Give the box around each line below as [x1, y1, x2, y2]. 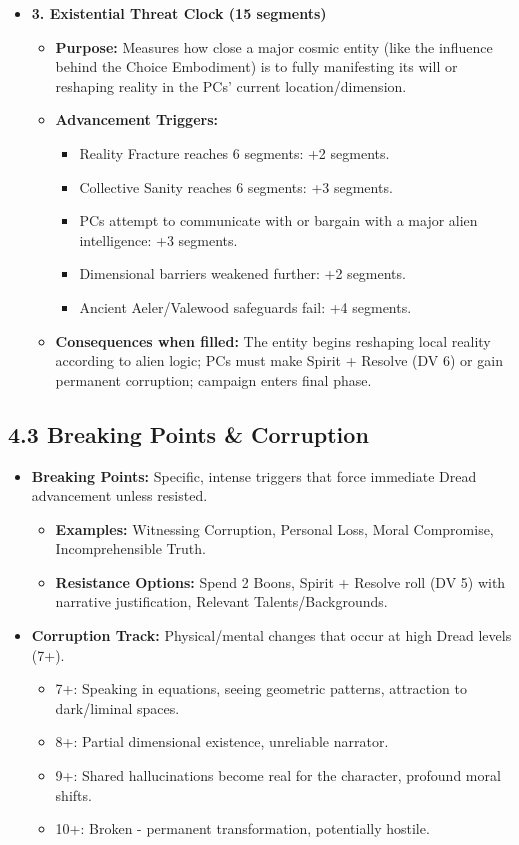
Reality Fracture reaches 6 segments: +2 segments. [79, 142, 390, 163]
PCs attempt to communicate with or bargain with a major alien [79, 210, 478, 231]
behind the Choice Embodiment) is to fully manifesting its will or [55, 56, 458, 77]
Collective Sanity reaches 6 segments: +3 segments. [79, 176, 393, 197]
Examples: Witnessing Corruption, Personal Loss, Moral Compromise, [55, 518, 494, 539]
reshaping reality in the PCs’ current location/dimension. [55, 75, 407, 96]
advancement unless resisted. [31, 485, 208, 506]
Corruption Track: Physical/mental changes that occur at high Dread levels [31, 625, 512, 646]
